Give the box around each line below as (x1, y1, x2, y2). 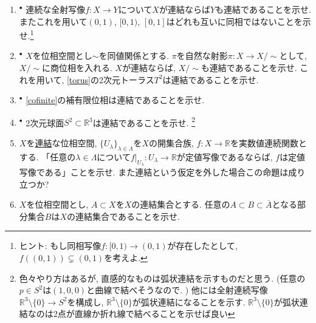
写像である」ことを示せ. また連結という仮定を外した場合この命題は (19, 166, 289, 178)
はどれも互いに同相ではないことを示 (166, 15, 311, 27)
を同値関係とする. (98, 49, 170, 62)
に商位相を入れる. (41, 61, 112, 74)
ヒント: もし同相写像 (19, 239, 101, 252)
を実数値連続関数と (230, 137, 307, 149)
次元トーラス (103, 73, 154, 86)
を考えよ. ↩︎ (104, 251, 148, 264)
